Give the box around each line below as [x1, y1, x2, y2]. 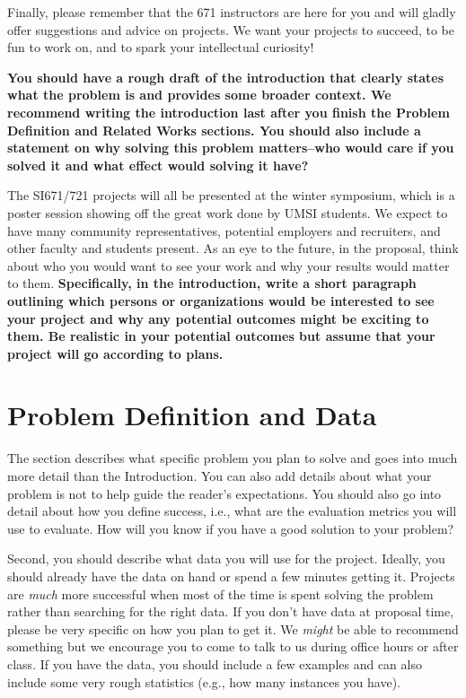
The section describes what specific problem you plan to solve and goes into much [7, 449, 458, 467]
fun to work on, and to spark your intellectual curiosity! [7, 38, 314, 57]
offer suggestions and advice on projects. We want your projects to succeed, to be [7, 20, 454, 39]
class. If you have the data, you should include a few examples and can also [7, 654, 422, 673]
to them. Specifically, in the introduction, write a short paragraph [7, 274, 417, 292]
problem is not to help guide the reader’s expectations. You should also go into [7, 484, 442, 502]
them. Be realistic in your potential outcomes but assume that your [7, 327, 435, 345]
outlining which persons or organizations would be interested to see [7, 291, 435, 310]
